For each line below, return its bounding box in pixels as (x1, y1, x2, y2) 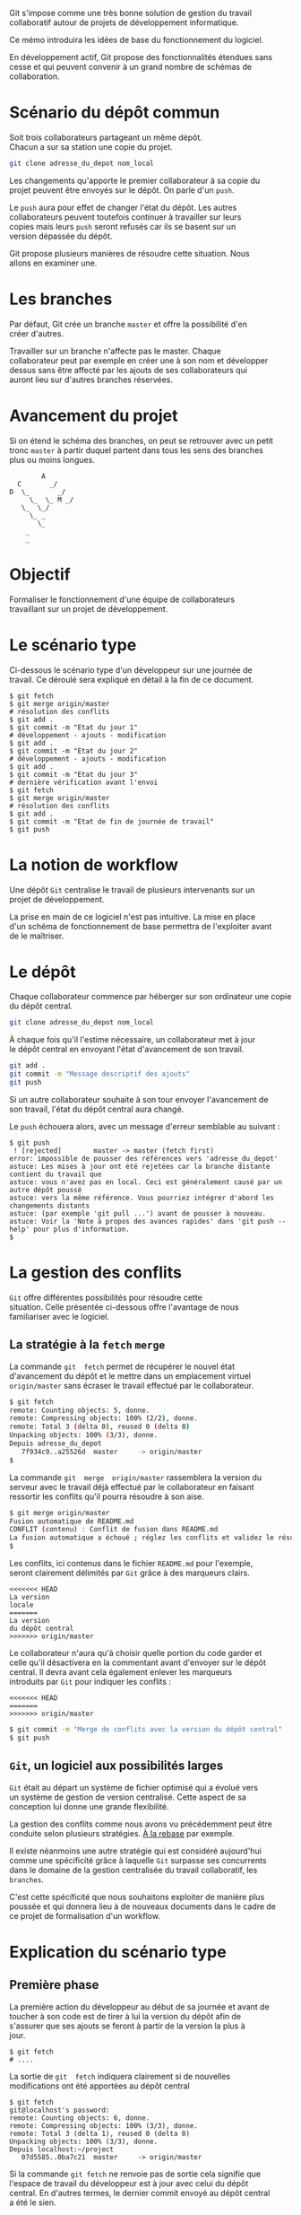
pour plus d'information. (32, 1225, 130, 1234)
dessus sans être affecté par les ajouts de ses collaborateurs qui (9, 364, 248, 375)
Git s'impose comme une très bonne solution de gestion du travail (9, 8, 253, 18)
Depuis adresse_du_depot (9, 1439, 102, 1448)
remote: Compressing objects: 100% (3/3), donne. (9, 2121, 199, 2130)
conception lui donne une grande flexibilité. (9, 1801, 169, 1811)
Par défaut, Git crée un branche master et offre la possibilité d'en (9, 318, 248, 329)
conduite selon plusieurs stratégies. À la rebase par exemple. (9, 1827, 235, 1838)
